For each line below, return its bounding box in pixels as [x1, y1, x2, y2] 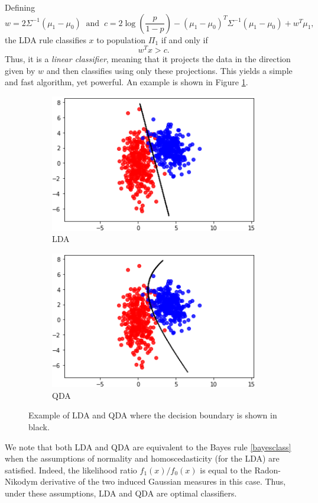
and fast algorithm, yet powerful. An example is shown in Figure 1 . [5, 76, 248, 88]
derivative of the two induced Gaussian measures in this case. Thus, [40, 475, 286, 488]
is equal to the [200, 463, 252, 476]
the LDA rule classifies [5, 33, 86, 46]
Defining [5, 1, 35, 13]
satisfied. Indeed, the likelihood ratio [5, 463, 137, 476]
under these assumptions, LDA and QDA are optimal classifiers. [5, 486, 237, 499]
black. [28, 420, 50, 433]
